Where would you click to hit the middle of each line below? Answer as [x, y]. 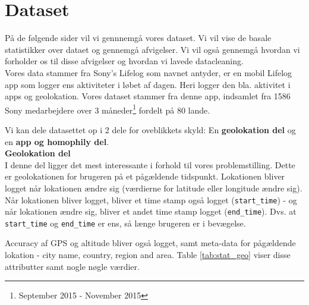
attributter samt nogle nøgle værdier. [72, 266]
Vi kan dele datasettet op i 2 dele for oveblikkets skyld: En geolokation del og [150, 129]
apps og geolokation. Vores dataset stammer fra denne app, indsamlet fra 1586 [148, 96]
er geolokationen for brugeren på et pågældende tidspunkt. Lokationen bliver [145, 176]
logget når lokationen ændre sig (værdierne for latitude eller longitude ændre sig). [154, 188]
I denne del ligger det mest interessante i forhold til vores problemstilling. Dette [150, 164]
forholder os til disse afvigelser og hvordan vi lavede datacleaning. [124, 61]
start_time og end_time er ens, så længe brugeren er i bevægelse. [125, 223]
